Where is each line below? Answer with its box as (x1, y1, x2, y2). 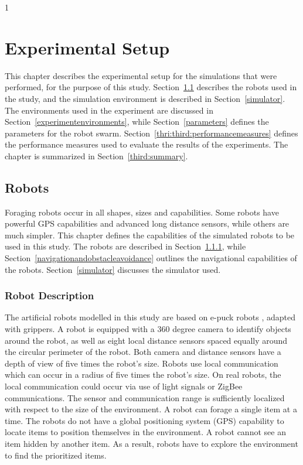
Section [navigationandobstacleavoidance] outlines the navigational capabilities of (5, 252, 297, 264)
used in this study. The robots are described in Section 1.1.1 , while (5, 240, 246, 252)
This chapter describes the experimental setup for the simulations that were (5, 69, 277, 81)
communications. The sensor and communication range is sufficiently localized (5, 391, 285, 404)
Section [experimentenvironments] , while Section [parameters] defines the (5, 115, 269, 128)
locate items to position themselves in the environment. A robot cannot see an (5, 426, 286, 438)
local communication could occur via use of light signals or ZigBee (5, 380, 243, 392)
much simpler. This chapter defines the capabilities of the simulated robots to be (5, 228, 295, 241)
